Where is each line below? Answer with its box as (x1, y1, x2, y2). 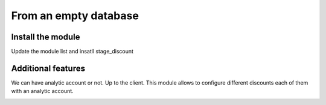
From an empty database (11, 9, 139, 22)
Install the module (11, 32, 80, 42)
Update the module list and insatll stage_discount (11, 48, 134, 55)
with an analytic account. (11, 88, 74, 95)
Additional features (11, 63, 86, 73)
